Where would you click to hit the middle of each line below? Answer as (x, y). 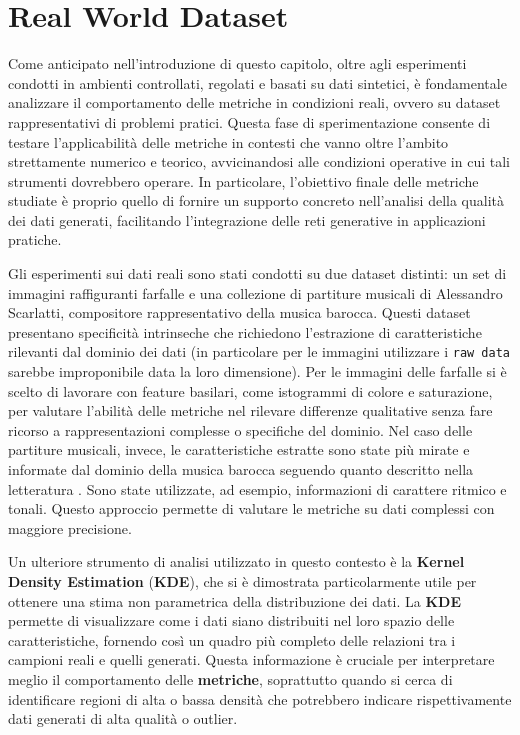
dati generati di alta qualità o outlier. (123, 718)
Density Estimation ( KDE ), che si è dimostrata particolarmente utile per (242, 581)
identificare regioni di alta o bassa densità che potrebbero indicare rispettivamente (260, 698)
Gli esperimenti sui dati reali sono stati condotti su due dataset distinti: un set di (257, 273)
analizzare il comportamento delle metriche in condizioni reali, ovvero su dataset (254, 102)
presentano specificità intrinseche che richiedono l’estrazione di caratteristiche (245, 331)
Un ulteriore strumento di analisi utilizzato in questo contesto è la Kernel (236, 561)
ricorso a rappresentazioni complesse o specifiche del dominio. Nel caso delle (240, 429)
